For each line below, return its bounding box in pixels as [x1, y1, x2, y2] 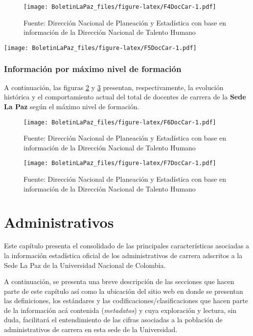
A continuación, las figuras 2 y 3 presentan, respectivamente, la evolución [4, 82, 224, 92]
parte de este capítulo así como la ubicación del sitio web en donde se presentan [4, 286, 243, 296]
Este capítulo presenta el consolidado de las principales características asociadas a [4, 240, 250, 251]
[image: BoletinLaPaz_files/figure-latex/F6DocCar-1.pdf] [23, 119, 216, 126]
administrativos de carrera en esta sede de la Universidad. [4, 324, 178, 335]
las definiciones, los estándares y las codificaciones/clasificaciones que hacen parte [4, 295, 248, 306]
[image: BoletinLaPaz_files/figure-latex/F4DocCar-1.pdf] [23, 3, 216, 10]
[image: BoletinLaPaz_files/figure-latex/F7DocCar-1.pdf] [23, 160, 216, 167]
